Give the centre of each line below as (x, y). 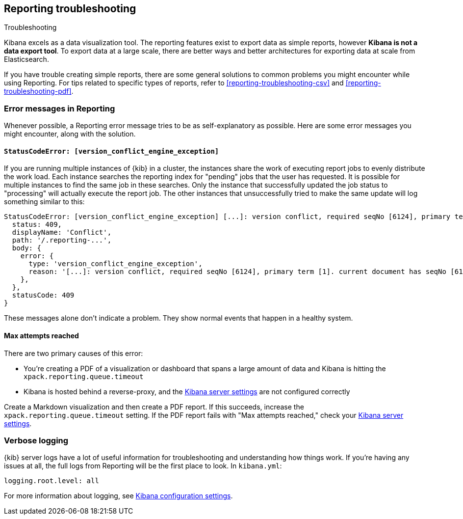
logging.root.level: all (51, 481)
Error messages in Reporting (60, 108)
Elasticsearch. (26, 59)
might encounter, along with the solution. (70, 134)
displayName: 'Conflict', (62, 232)
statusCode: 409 (43, 295)
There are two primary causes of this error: (74, 353)
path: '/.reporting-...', (62, 240)
